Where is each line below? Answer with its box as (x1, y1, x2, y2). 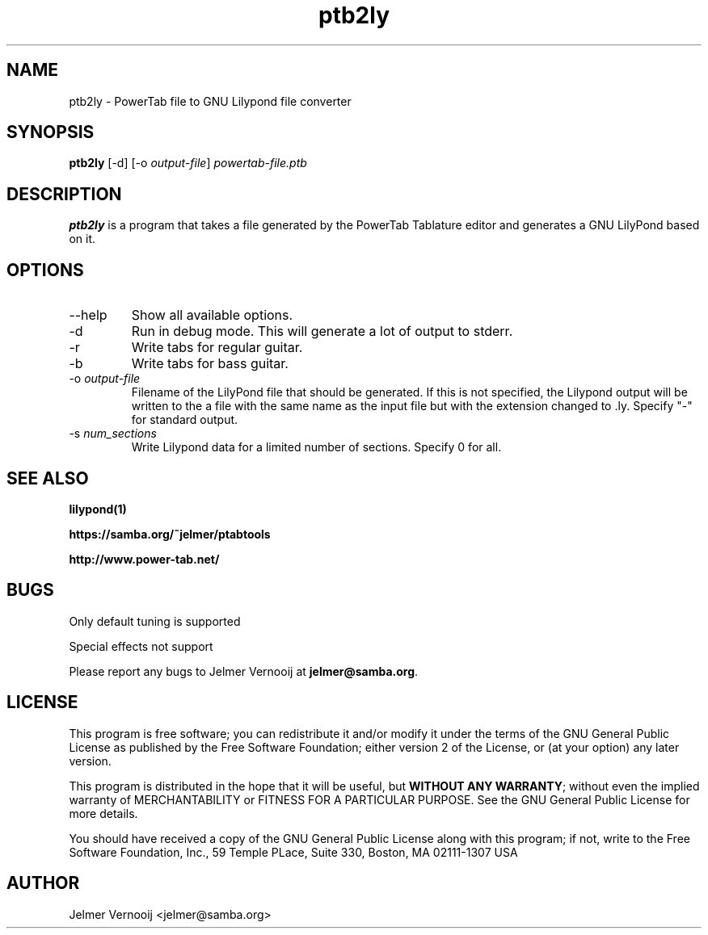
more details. (69, 806, 138, 820)
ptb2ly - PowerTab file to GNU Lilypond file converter (69, 94, 352, 108)
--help (69, 307, 107, 324)
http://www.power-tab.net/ (69, 551, 220, 566)
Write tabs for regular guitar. (131, 339, 303, 356)
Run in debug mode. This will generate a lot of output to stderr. (131, 323, 513, 340)
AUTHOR (6, 873, 80, 894)
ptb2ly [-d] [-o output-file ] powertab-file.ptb (69, 156, 307, 170)
